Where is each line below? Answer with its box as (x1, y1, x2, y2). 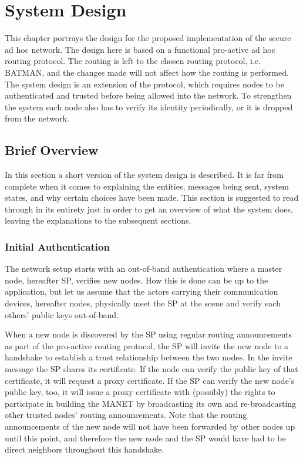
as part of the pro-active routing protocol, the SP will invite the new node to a (5, 339, 289, 352)
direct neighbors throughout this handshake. (5, 443, 164, 455)
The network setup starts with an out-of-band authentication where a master (5, 262, 282, 275)
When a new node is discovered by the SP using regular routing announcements (5, 328, 292, 340)
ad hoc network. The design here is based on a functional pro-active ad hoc (5, 43, 275, 55)
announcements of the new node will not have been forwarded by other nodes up (5, 420, 295, 432)
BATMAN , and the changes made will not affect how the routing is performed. (5, 66, 289, 78)
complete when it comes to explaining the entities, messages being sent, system (5, 180, 289, 192)
